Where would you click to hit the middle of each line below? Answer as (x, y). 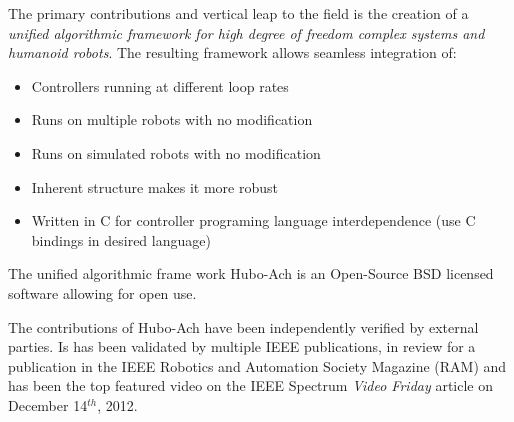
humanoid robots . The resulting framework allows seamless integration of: (232, 52)
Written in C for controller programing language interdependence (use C (253, 220)
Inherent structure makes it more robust (154, 186)
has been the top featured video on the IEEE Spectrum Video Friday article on (251, 385)
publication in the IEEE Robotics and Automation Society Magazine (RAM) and (257, 365)
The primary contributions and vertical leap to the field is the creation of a (238, 13)
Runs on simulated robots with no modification (176, 152)
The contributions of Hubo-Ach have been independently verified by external (243, 326)
